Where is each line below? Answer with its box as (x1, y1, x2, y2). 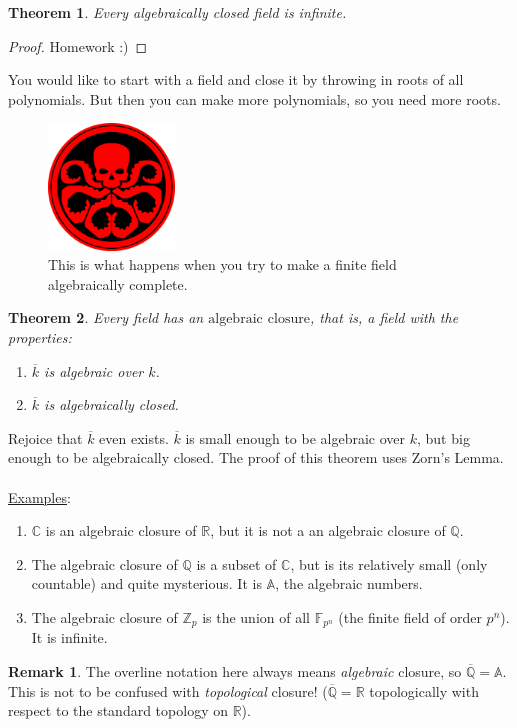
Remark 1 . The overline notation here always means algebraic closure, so (8, 660, 462, 681)
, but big (416, 427, 470, 448)
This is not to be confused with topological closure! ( (8, 680, 328, 701)
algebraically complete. (48, 273, 188, 294)
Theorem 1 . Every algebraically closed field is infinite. (8, 2, 347, 22)
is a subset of (196, 553, 277, 574)
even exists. (99, 427, 169, 448)
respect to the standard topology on (8, 700, 228, 721)
